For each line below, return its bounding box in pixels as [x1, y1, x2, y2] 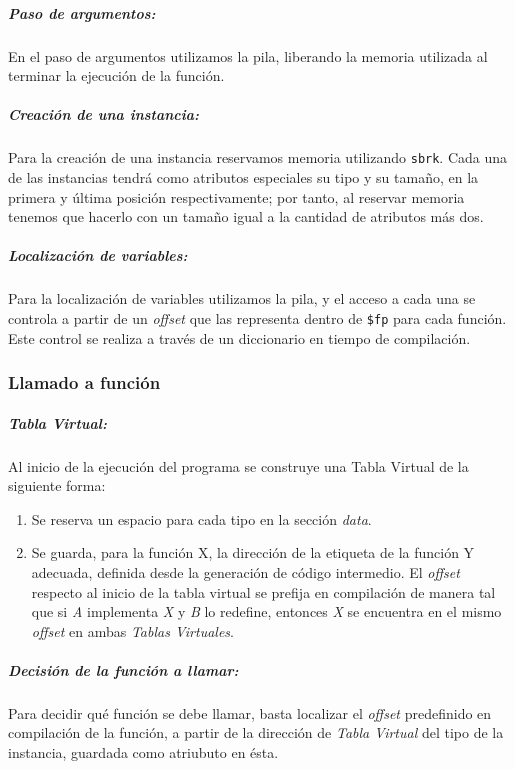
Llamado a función [8, 370, 161, 395]
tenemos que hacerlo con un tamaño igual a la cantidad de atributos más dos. [8, 206, 484, 227]
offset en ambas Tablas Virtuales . [31, 620, 234, 641]
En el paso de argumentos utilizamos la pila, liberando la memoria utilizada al [8, 45, 488, 66]
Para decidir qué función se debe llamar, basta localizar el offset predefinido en [8, 702, 492, 723]
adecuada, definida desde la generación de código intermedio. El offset [31, 561, 460, 582]
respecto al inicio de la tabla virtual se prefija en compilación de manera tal [31, 581, 496, 602]
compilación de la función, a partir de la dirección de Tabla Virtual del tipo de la [8, 722, 504, 743]
